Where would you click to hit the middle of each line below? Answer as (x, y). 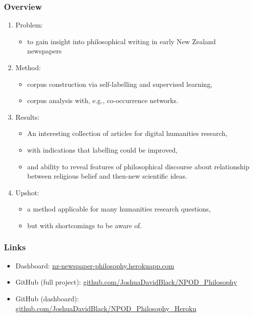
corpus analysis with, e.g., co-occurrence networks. (103, 100)
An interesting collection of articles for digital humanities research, (127, 133)
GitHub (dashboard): (47, 298)
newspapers (44, 51)
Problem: (29, 25)
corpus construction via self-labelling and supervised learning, (120, 84)
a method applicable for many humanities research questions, (119, 209)
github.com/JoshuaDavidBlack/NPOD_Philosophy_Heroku (106, 308)
